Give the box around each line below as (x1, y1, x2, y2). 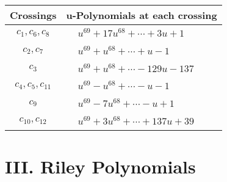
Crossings (10, 8, 57, 22)
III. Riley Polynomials (5, 154, 196, 179)
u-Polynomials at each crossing (66, 8, 217, 22)
